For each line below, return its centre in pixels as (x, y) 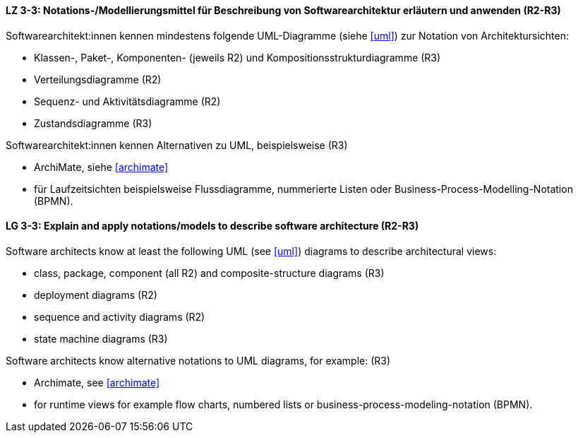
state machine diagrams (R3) (101, 338)
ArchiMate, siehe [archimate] (101, 167)
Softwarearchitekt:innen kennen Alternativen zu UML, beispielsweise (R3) (177, 145)
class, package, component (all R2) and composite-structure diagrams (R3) (209, 273)
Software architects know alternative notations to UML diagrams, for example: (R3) (198, 360)
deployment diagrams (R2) (96, 295)
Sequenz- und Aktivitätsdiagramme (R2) (127, 101)
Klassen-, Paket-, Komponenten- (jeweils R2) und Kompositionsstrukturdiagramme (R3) (237, 57)
